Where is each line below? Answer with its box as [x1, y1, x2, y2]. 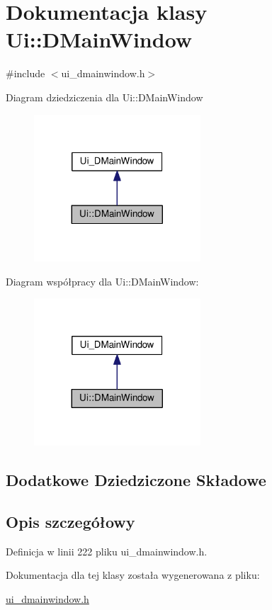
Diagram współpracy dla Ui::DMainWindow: [6, 273, 199, 288]
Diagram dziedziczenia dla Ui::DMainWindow [6, 89, 203, 104]
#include [6, 66, 45, 81]
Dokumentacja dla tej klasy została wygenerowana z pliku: [6, 567, 260, 582]
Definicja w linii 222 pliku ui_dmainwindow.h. [6, 543, 208, 558]
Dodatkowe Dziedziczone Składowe [6, 469, 266, 491]
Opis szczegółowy [6, 511, 135, 533]
